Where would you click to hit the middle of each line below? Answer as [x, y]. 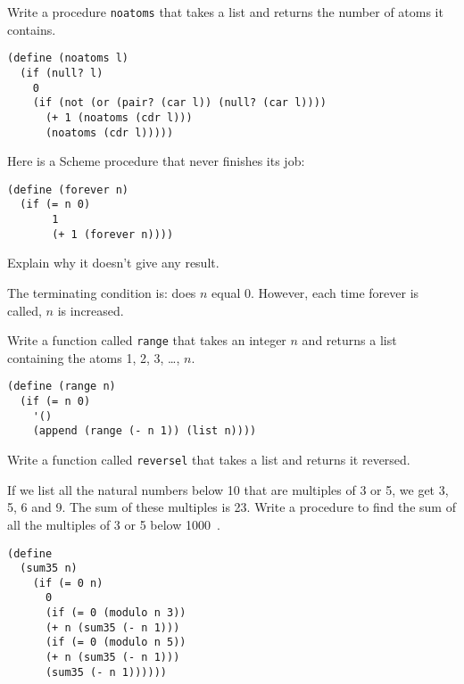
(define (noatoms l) [68, 58]
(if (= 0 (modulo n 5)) [116, 643]
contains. [32, 29]
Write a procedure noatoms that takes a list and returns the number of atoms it [225, 12]
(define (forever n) [68, 190]
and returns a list [349, 340]
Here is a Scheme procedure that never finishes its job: [156, 161]
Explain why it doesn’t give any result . [113, 263]
